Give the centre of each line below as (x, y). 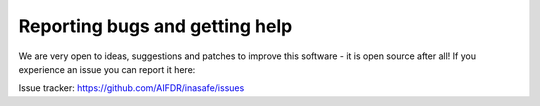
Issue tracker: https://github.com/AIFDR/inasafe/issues (131, 88)
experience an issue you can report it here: (107, 69)
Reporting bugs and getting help (155, 26)
